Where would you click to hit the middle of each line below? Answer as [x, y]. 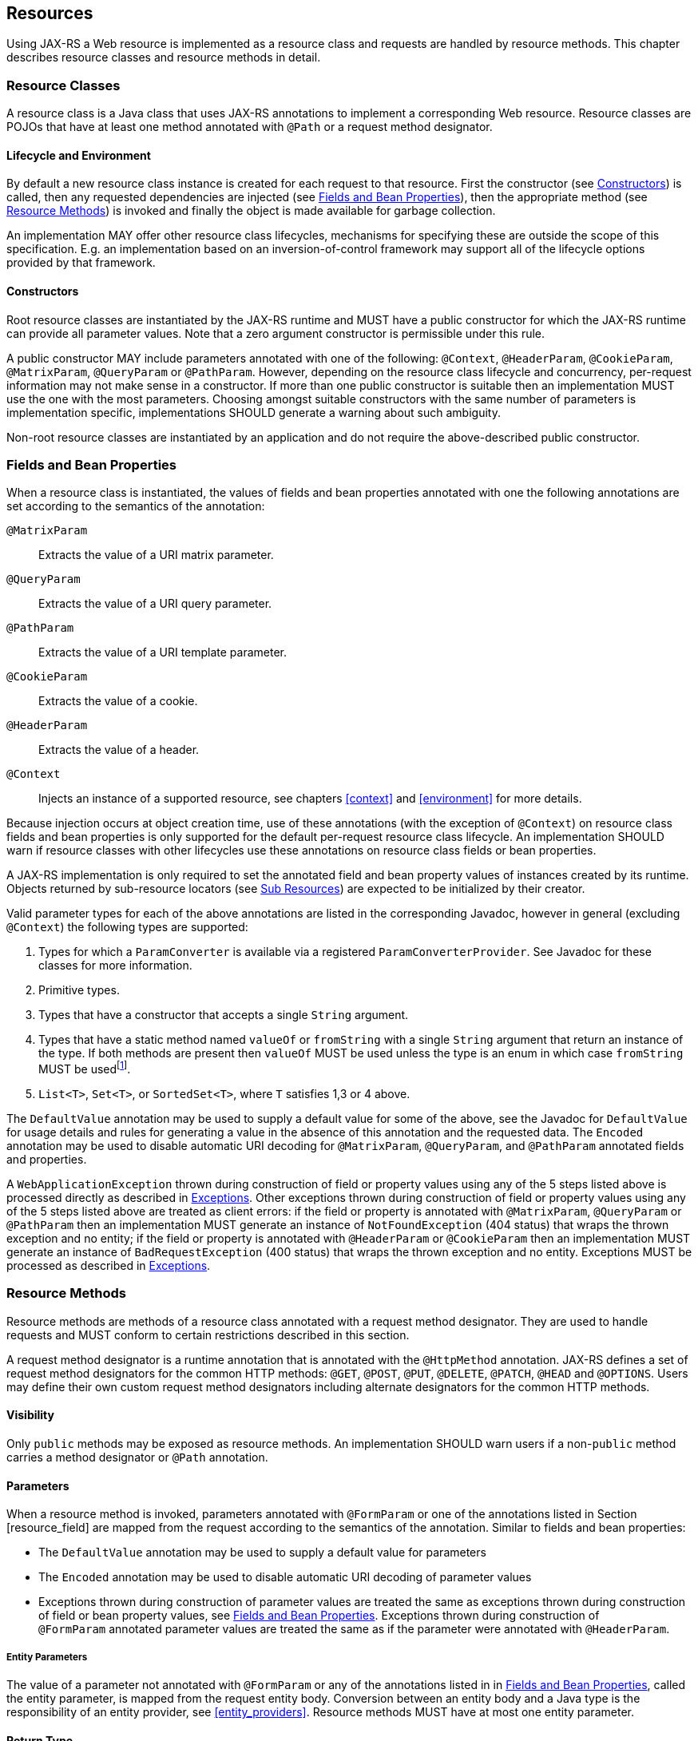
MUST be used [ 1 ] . [85, 1068]
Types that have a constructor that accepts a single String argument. [224, 1015]
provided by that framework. [81, 263]
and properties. [47, 1160]
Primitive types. [79, 990]
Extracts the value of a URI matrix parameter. [156, 555]
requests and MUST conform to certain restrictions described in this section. [208, 1335]
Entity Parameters [47, 1657]
